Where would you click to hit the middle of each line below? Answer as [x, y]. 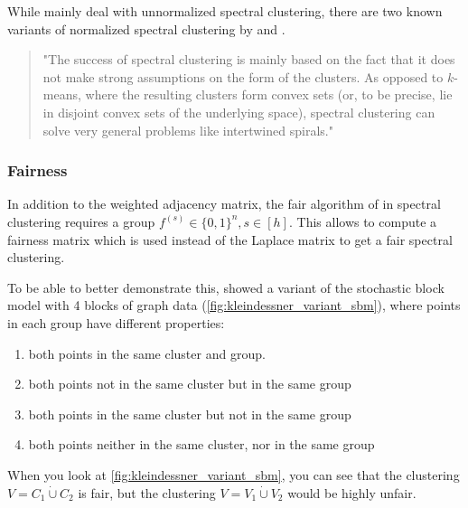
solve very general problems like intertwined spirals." [188, 130]
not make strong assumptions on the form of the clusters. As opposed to [243, 76]
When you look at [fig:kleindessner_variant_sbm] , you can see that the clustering [234, 474]
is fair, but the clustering [147, 492]
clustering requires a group [81, 221]
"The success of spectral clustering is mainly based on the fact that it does [249, 59]
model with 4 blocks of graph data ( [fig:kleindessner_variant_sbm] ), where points [234, 305]
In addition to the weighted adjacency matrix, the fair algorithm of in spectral [224, 204]
